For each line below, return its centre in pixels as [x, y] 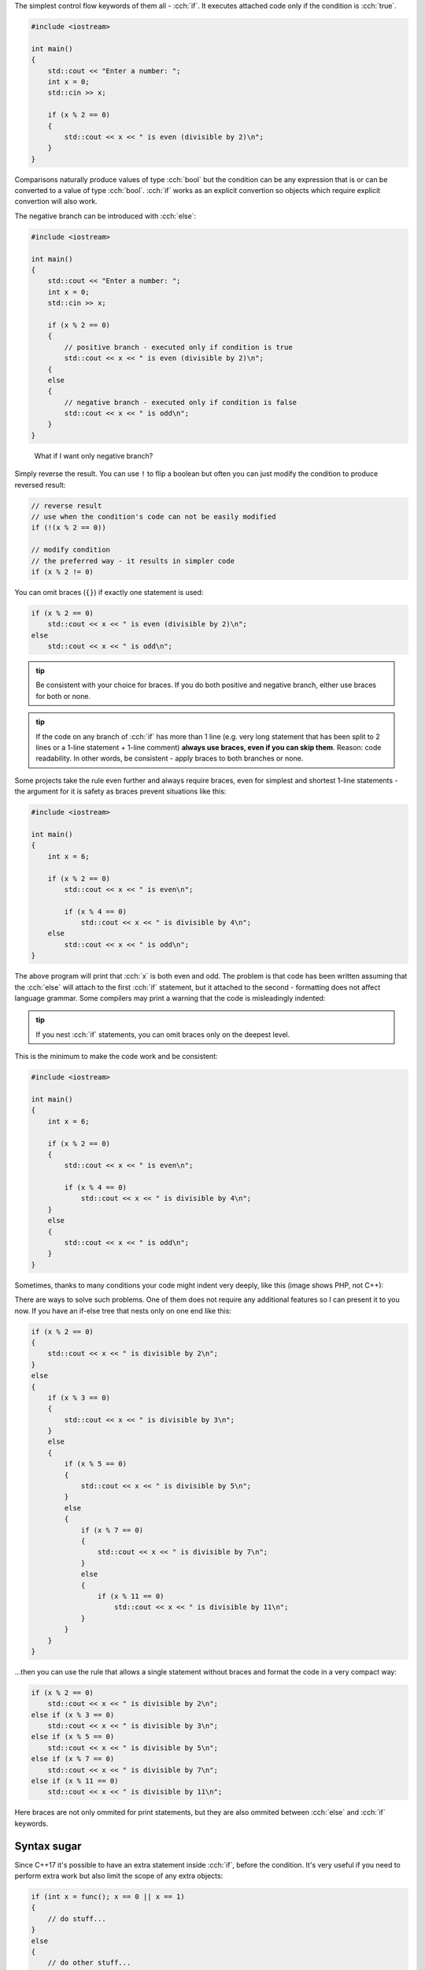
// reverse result [67, 506]
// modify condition [70, 550]
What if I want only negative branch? [94, 455]
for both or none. [63, 696]
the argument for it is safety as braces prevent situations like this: [120, 791]
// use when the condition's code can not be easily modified [153, 517]
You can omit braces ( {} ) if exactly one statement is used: [109, 592]
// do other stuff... [89, 1963]
